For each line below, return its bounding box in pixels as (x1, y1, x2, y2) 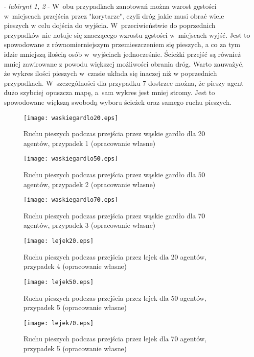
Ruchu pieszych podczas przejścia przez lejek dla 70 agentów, (23, 333, 207, 344)
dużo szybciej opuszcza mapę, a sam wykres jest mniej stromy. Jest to (4, 87, 215, 97)
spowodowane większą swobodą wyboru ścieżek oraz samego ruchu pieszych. (4, 96, 232, 107)
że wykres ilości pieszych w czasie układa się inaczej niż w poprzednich (4, 68, 217, 78)
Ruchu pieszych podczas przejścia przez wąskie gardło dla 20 (23, 128, 205, 139)
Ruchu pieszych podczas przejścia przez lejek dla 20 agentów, (23, 251, 207, 262)
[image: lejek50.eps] (23, 278, 94, 286)
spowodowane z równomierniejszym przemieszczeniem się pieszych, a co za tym (4, 39, 240, 49)
